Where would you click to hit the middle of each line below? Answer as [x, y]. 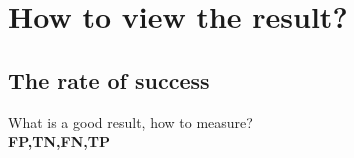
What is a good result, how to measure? [130, 121]
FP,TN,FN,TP [59, 141]
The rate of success [109, 79]
